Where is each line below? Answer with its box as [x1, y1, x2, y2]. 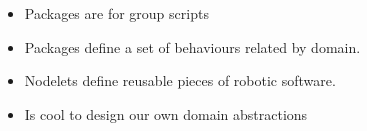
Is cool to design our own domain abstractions [24, 103, 308, 124]
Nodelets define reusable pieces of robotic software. [24, 70, 336, 91]
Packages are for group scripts [24, 3, 209, 23]
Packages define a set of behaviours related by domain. [24, 36, 361, 57]
